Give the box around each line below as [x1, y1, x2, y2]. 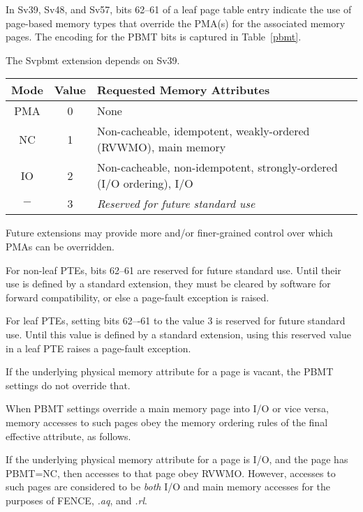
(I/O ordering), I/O [96, 175, 193, 192]
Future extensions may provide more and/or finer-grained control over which [6, 225, 333, 240]
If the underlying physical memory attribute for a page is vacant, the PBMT [6, 364, 334, 379]
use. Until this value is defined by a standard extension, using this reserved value [6, 326, 352, 341]
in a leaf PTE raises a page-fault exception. [6, 340, 191, 355]
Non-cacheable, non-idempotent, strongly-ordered [96, 159, 338, 176]
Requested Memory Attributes [96, 82, 270, 98]
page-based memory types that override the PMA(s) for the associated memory [6, 15, 346, 30]
